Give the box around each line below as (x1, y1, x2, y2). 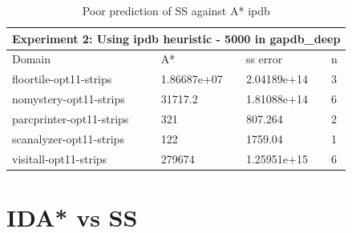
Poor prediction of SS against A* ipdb (82, 2, 270, 18)
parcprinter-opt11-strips (12, 110, 129, 127)
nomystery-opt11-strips (12, 90, 125, 107)
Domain (12, 50, 51, 67)
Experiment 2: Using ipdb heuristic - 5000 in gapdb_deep (12, 30, 341, 46)
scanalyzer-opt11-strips (12, 130, 124, 147)
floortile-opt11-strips (12, 70, 112, 87)
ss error (245, 50, 283, 67)
